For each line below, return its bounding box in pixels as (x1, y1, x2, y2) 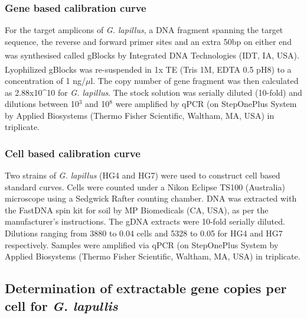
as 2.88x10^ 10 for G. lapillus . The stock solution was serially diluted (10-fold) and (5, 86, 302, 98)
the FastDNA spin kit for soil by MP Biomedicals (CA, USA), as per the (5, 203, 269, 216)
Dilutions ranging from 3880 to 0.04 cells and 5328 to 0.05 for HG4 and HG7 (5, 227, 283, 239)
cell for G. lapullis (5, 296, 118, 314)
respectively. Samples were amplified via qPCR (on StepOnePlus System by (5, 238, 279, 251)
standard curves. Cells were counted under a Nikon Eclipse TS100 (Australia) (5, 180, 285, 193)
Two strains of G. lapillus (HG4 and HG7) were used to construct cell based (5, 169, 280, 181)
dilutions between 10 (5, 98, 79, 110)
